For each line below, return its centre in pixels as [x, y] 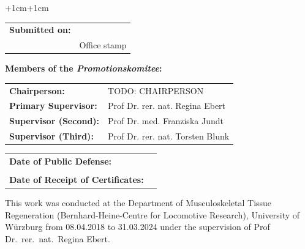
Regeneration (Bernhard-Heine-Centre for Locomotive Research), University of [152, 214]
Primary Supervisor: [53, 106]
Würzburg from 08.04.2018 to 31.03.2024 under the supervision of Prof [137, 227]
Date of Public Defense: [61, 161]
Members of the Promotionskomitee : [84, 68]
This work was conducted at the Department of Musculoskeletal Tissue [138, 203]
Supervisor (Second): [55, 121]
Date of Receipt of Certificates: [77, 180]
